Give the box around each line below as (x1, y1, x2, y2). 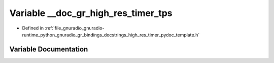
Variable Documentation (9, 45, 88, 53)
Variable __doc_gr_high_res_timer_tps (9, 7, 173, 18)
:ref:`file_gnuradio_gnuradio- (45, 25, 105, 31)
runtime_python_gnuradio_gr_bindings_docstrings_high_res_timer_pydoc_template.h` (22, 31, 200, 37)
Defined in (22, 25, 44, 31)
